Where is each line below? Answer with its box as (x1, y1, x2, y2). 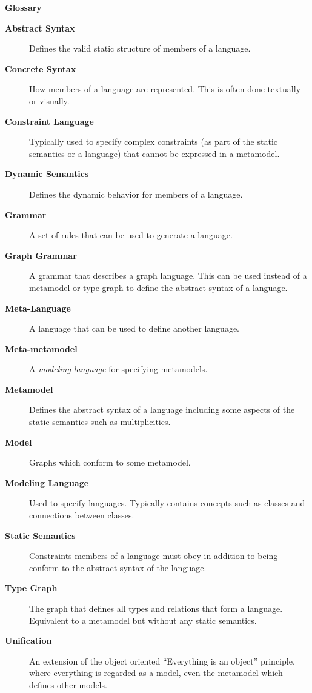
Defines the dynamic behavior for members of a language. (29, 187, 243, 200)
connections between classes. (29, 509, 134, 521)
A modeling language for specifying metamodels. (29, 363, 208, 375)
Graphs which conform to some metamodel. (29, 456, 191, 469)
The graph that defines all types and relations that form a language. (29, 602, 283, 614)
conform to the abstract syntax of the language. (29, 561, 207, 574)
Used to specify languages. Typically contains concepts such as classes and (29, 497, 305, 509)
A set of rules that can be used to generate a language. (29, 229, 233, 241)
